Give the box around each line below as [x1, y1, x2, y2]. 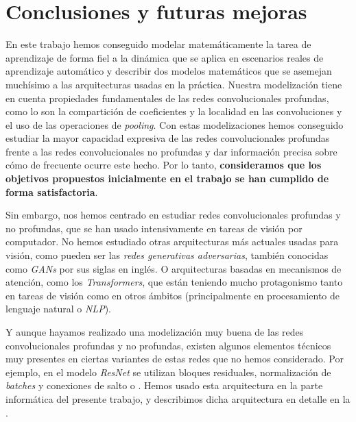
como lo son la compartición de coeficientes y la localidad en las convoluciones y [5, 104, 342, 119]
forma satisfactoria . [5, 184, 98, 199]
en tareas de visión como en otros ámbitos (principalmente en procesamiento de [5, 288, 340, 302]
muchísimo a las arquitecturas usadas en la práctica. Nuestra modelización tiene [5, 77, 342, 91]
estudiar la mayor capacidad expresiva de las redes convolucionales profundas [5, 131, 330, 145]
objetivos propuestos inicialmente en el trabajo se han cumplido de [5, 171, 329, 186]
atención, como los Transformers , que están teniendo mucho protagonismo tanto [5, 275, 343, 289]
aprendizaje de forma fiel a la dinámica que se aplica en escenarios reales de [5, 50, 324, 64]
